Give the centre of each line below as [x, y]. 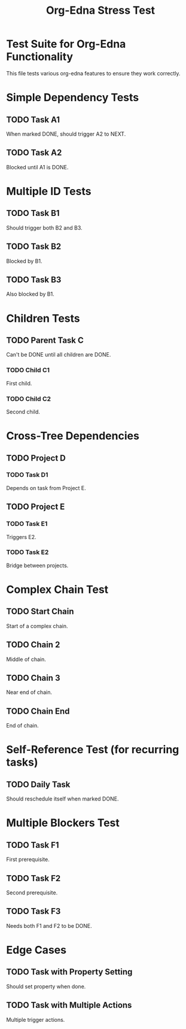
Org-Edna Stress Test [100, 10]
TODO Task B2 [34, 247]
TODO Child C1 [28, 370]
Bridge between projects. [37, 565]
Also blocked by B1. [31, 294]
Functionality [40, 57]
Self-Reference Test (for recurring [93, 750]
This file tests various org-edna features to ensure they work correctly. [93, 73]
